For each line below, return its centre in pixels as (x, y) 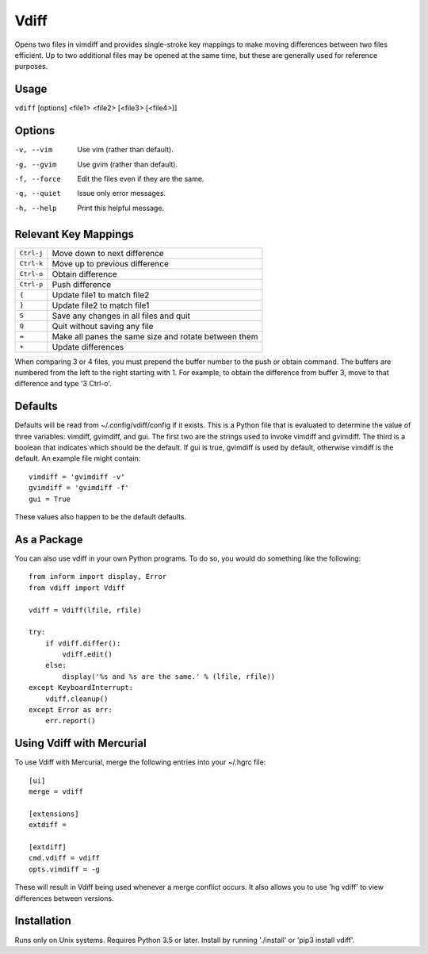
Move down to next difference (108, 253)
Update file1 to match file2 (101, 295)
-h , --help (36, 208)
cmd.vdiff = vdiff (65, 858)
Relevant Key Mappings (75, 234)
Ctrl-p (31, 284)
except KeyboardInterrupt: (81, 688)
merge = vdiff (56, 792)
